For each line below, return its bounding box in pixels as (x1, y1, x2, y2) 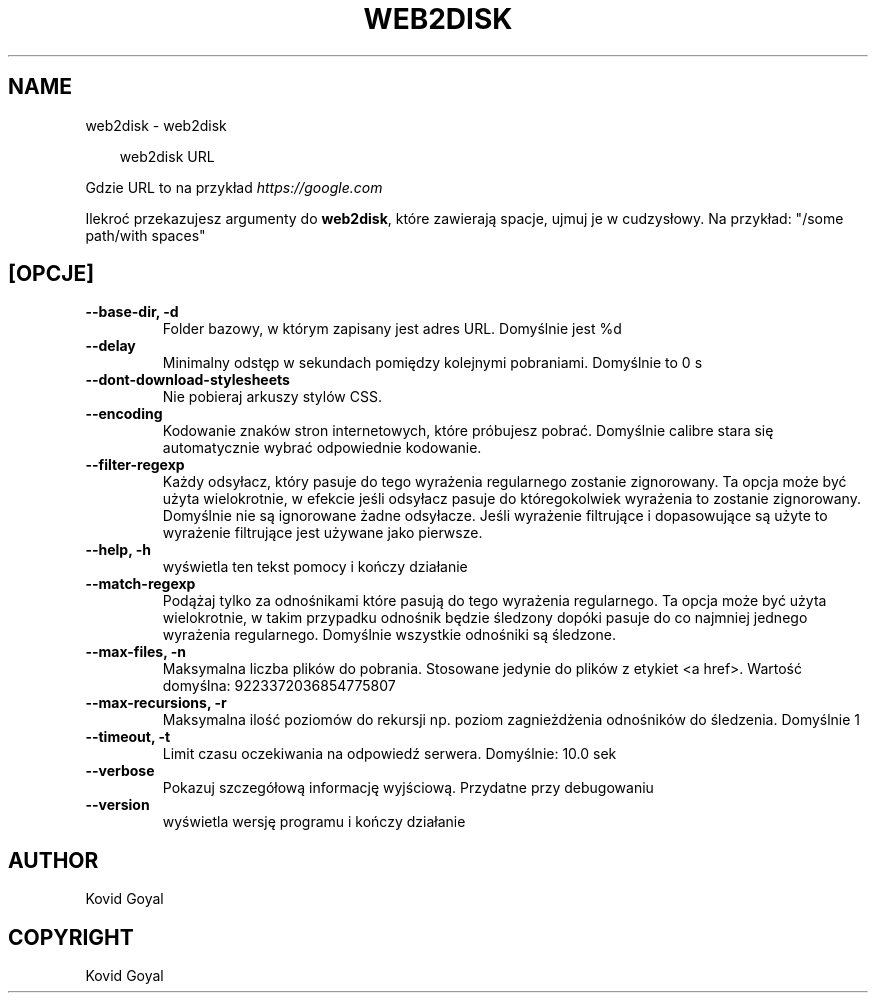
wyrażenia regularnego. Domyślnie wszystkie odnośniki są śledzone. (162, 626, 616, 644)
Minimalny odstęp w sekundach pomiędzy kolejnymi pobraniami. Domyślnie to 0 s (162, 354, 703, 372)
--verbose (85, 762, 155, 780)
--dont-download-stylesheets (85, 371, 290, 389)
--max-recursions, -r (85, 694, 227, 712)
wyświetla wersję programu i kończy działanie (162, 813, 466, 831)
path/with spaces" (85, 226, 206, 244)
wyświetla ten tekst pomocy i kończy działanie (162, 558, 468, 576)
